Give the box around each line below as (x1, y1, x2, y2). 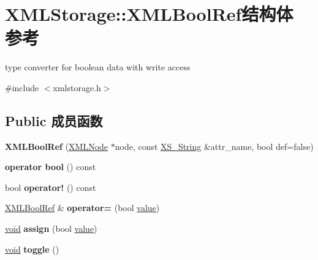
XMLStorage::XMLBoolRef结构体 (5, 1, 293, 26)
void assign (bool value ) (5, 222, 97, 235)
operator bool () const (5, 160, 96, 173)
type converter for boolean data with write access (5, 61, 191, 73)
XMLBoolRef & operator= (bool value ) (5, 201, 160, 214)
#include (5, 81, 39, 94)
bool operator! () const (5, 180, 96, 193)
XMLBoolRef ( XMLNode (5, 139, 108, 152)
